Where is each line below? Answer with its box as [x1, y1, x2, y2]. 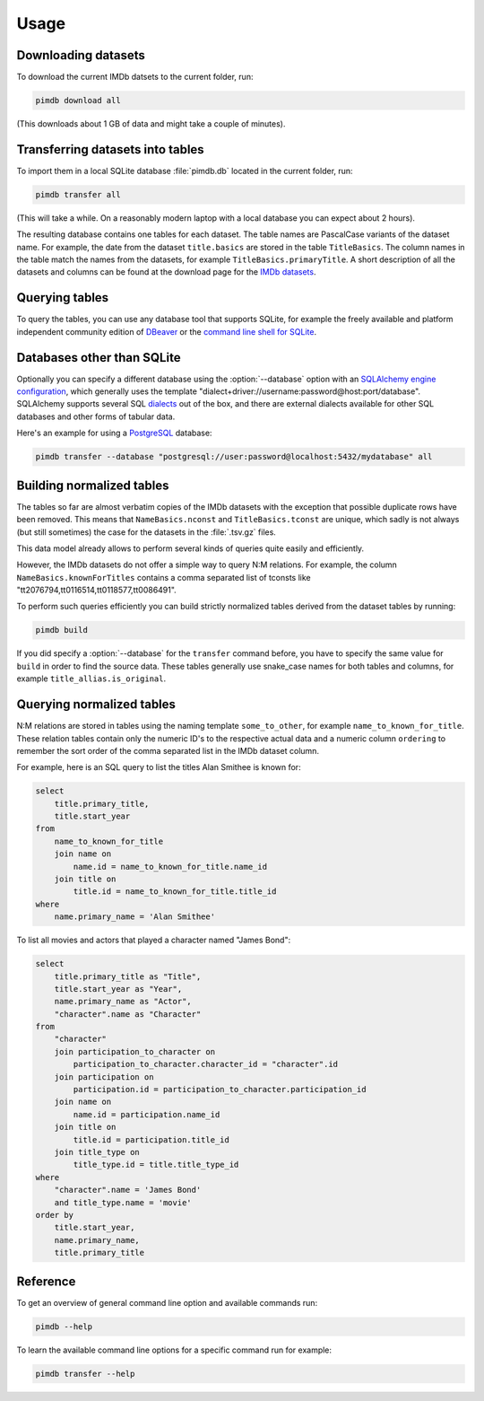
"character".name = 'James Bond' [54, 1185, 202, 1195]
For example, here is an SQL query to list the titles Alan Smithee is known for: [16, 762, 301, 773]
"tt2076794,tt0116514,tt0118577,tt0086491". [16, 584, 177, 596]
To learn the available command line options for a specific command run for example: [16, 1344, 332, 1355]
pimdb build [35, 625, 89, 635]
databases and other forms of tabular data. [16, 411, 176, 422]
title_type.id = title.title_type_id [73, 1160, 239, 1170]
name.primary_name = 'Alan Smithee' [54, 912, 215, 922]
